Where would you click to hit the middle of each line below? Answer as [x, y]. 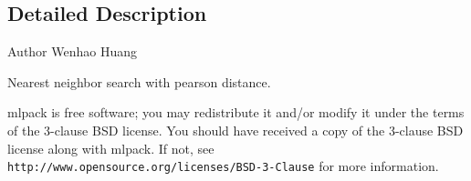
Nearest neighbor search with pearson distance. [139, 81]
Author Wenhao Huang [73, 51]
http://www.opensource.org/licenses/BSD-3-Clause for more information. [223, 166]
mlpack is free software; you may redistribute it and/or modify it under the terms [236, 112]
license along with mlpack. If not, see [111, 148]
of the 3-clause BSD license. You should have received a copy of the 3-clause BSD [235, 130]
